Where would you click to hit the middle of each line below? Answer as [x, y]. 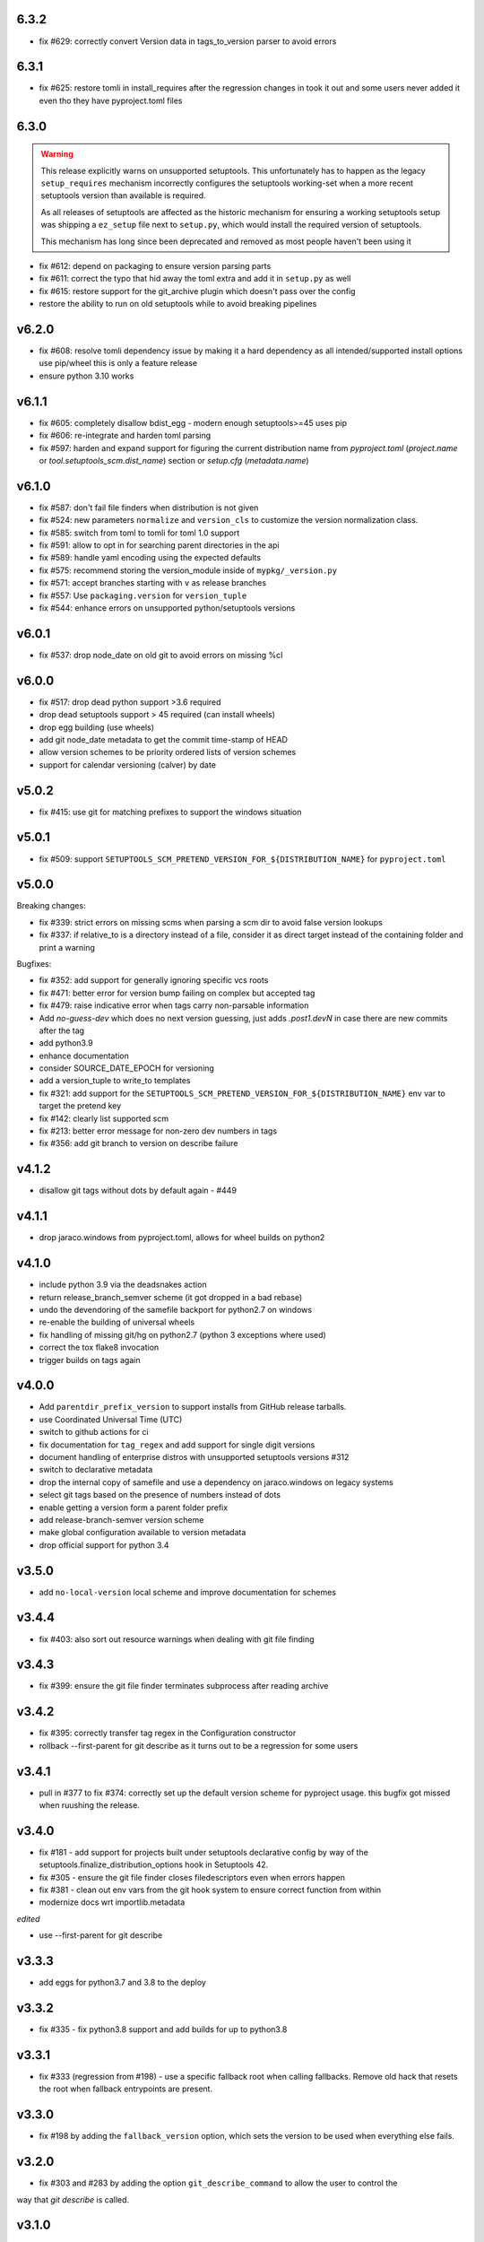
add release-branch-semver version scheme [121, 1519]
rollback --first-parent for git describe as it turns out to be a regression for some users [199, 1745]
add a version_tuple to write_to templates [115, 1081]
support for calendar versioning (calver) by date [128, 765]
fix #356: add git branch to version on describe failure [138, 1143]
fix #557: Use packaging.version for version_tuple [143, 595]
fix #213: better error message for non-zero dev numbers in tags [158, 1131]
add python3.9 [66, 1043]
